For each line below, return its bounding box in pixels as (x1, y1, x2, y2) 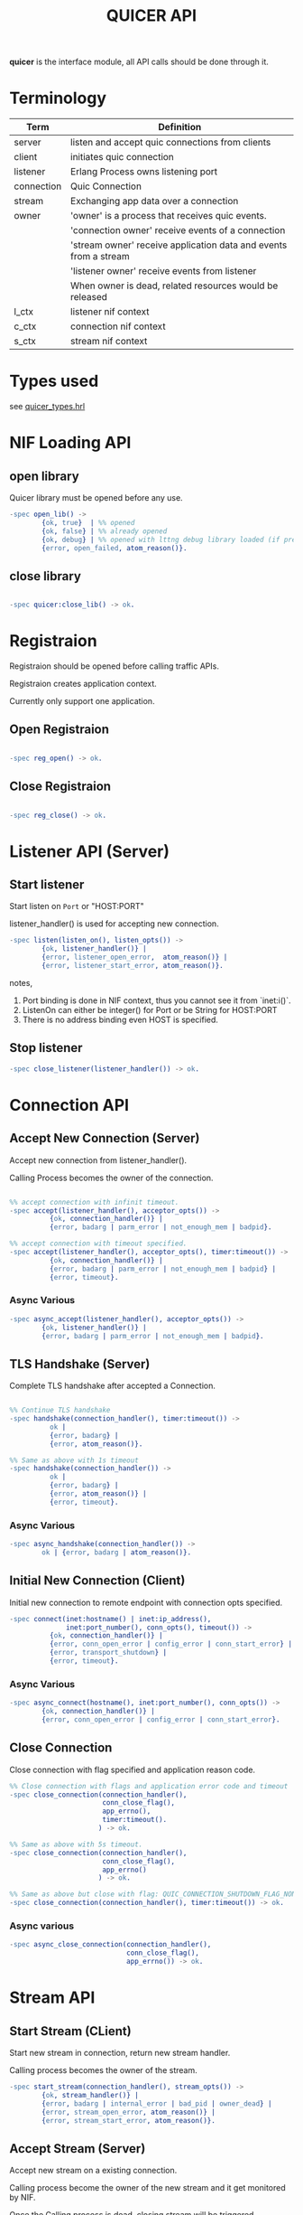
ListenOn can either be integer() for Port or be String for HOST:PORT (22, 1004, 278, 1015)
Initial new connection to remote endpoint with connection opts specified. (9, 1597, 283, 1608)
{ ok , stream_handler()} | (41, 2090, 140, 2099)
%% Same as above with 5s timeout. (9, 1840, 143, 1849)
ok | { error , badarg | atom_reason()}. (41, 1548, 192, 1557)
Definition (158, 121, 202, 134)
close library (9, 568, 81, 584)
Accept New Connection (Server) (9, 1131, 200, 1146)
